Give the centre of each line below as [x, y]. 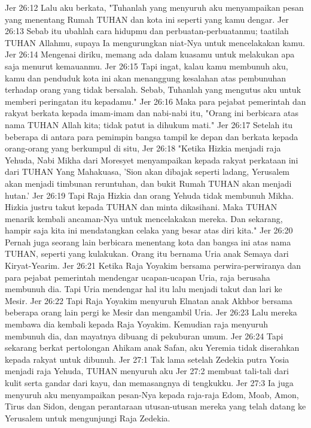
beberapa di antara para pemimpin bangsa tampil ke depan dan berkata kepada [152, 136]
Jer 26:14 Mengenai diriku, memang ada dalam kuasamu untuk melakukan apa [150, 54]
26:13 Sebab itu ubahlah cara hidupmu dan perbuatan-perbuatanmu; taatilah [147, 31]
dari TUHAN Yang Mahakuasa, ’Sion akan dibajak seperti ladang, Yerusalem [147, 171]
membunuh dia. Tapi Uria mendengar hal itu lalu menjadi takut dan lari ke [144, 289]
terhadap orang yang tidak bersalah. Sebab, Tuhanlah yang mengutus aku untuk [153, 89]
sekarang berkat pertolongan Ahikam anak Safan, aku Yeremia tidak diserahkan [152, 347]
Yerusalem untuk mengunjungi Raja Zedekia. [88, 418]
